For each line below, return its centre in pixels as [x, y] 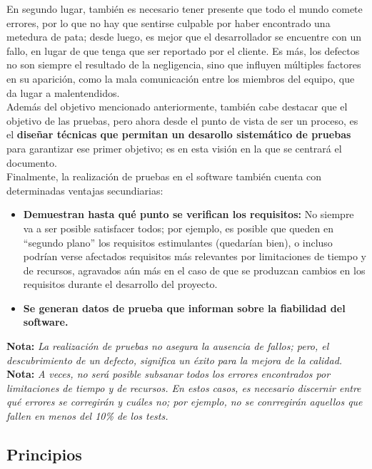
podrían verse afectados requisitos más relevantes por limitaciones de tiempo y [195, 256]
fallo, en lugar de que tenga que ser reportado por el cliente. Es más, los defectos [183, 50]
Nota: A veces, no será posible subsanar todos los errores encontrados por [169, 374]
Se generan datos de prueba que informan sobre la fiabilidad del [184, 308]
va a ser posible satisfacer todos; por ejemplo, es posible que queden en [179, 228]
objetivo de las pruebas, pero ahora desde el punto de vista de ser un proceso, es [182, 120]
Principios [44, 454]
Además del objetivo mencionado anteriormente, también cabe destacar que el [177, 107]
